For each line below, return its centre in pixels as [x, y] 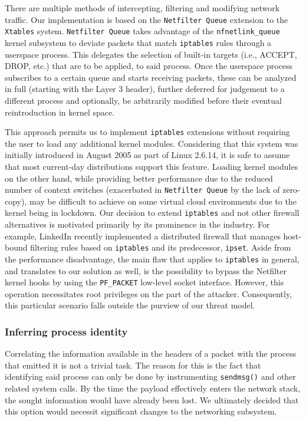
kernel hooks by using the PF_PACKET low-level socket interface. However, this [144, 282]
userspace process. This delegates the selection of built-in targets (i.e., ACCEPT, [151, 54]
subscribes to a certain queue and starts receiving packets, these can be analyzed [151, 77]
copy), [16, 201]
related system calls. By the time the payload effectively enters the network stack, [153, 388]
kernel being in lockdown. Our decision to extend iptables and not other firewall [152, 213]
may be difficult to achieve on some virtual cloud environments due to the [163, 201]
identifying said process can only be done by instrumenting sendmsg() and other [150, 376]
